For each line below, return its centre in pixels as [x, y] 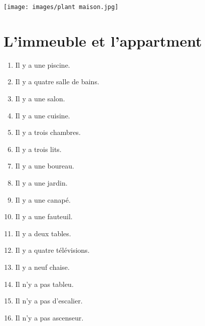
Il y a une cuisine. [43, 115]
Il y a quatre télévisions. [52, 250]
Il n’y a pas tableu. [44, 284]
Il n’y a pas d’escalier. [49, 301]
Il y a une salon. [40, 98]
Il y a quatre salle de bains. [57, 81]
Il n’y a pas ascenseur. [49, 317]
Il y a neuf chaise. [42, 267]
